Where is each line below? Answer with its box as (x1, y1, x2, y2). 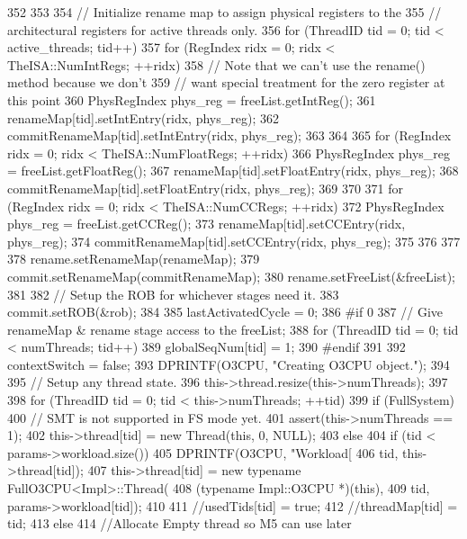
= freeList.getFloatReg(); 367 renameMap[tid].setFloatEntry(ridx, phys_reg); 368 (7, 161, 459, 180)
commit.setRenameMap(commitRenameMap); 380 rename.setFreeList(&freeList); (7, 266, 455, 285)
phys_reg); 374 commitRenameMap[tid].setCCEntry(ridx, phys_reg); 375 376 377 (7, 231, 461, 250)
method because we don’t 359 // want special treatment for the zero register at (7, 73, 445, 92)
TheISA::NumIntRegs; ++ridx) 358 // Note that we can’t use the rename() (7, 55, 426, 74)
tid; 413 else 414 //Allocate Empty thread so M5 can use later (7, 514, 352, 533)
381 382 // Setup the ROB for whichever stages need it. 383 (7, 284, 339, 303)
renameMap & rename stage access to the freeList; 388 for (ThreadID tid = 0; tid (7, 319, 459, 338)
